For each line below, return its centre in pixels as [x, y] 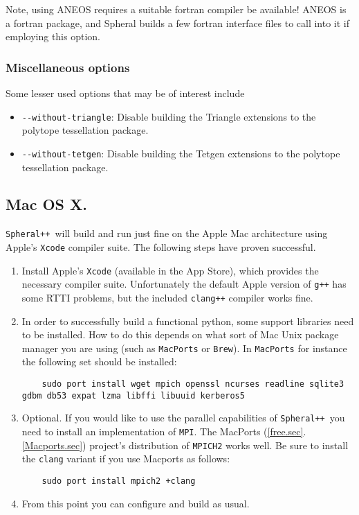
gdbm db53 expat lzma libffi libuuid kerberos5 [133, 395]
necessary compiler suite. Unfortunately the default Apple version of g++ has [184, 284]
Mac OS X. [46, 204]
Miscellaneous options [68, 67]
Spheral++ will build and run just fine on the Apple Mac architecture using [167, 233]
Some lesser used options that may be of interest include [125, 93]
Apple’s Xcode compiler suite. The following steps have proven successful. [161, 246]
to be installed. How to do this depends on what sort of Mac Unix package [180, 334]
